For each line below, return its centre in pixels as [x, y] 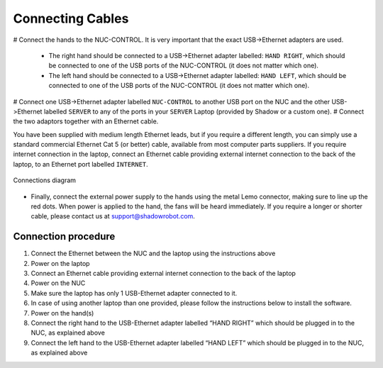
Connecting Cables [71, 18]
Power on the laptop [60, 263]
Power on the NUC [58, 283]
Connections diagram [45, 180]
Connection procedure [64, 236]
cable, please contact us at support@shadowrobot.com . [113, 216]
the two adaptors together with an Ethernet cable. [86, 121]
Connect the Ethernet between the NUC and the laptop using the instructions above [153, 253]
